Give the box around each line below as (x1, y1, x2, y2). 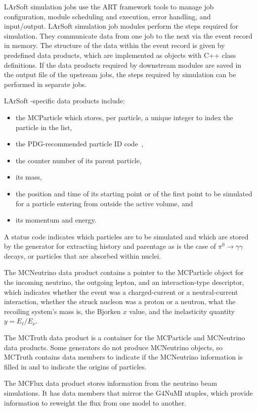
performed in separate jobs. (4, 79, 87, 89)
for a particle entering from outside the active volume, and (15, 198, 193, 208)
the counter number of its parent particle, (15, 155, 142, 165)
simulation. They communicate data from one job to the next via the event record (4, 30, 253, 41)
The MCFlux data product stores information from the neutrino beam (4, 378, 217, 388)
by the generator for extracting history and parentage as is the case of (4, 241, 216, 251)
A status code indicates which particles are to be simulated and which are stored (4, 231, 249, 241)
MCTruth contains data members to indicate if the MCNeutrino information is (4, 352, 243, 362)
